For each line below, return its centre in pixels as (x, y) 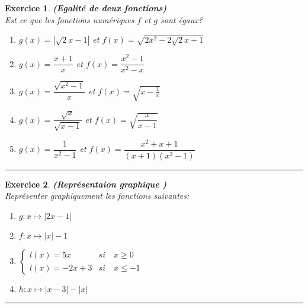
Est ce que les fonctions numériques (70, 19)
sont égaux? (182, 19)
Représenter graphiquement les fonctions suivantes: (97, 196)
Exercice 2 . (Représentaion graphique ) (86, 184)
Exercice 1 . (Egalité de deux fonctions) (86, 8)
